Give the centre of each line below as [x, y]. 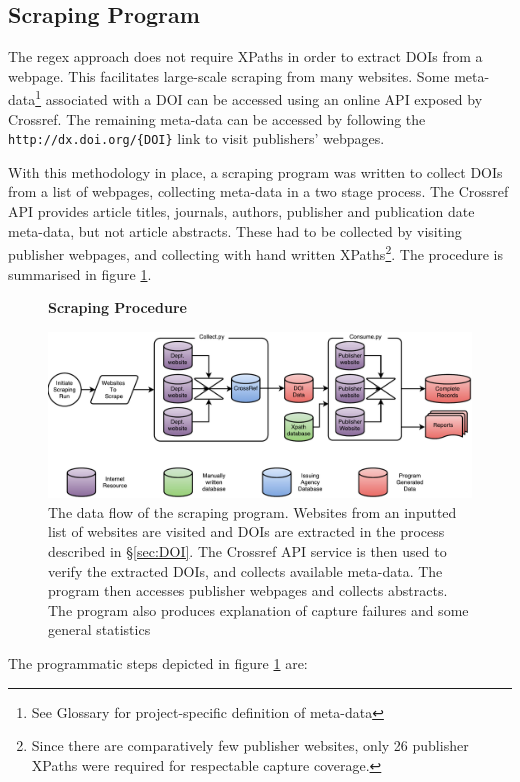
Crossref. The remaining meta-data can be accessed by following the [217, 118]
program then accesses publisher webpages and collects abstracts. [248, 590]
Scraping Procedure [117, 307]
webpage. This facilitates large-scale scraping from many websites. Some [229, 75]
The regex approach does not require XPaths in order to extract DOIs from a [245, 56]
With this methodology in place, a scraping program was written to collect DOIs [255, 171]
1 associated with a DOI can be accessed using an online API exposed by [259, 98]
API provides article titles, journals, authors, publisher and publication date [241, 211]
